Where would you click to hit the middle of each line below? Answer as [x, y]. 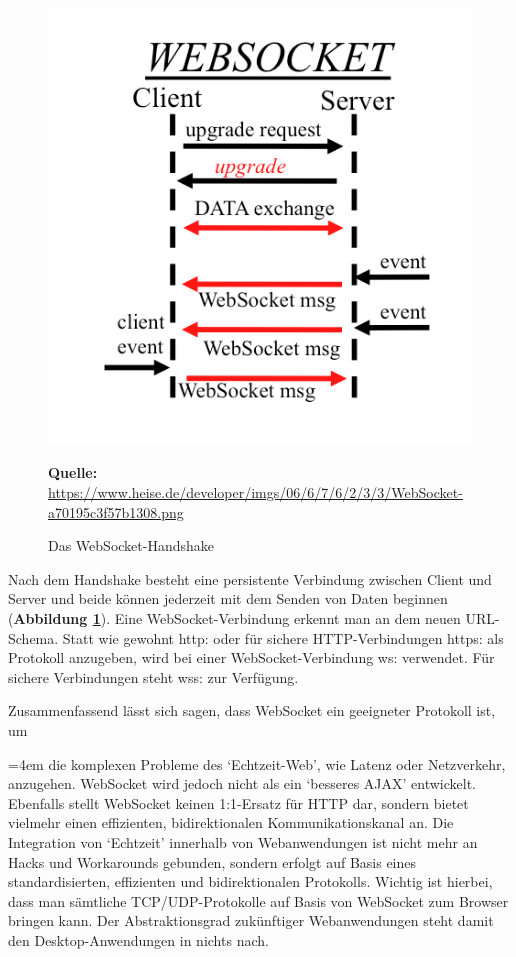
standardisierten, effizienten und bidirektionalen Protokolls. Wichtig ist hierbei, [250, 881]
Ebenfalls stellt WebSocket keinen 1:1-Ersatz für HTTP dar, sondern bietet [238, 802]
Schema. [33, 637]
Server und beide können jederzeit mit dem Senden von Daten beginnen [228, 598]
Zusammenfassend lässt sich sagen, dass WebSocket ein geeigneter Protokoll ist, [252, 710]
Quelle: [73, 472]
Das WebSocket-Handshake [131, 545]
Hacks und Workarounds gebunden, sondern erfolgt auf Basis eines [212, 861]
